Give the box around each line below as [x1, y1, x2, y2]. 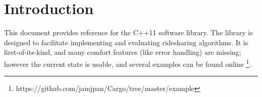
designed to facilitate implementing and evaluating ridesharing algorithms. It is [4, 37, 248, 47]
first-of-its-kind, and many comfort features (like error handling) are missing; [4, 47, 241, 57]
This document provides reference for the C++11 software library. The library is [4, 27, 253, 38]
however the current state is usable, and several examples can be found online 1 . [4, 57, 251, 69]
